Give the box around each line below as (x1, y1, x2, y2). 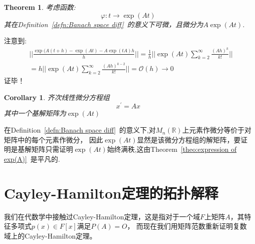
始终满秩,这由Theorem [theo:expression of (107, 144, 237, 154)
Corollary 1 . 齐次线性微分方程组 (4, 92, 110, 102)
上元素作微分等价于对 (182, 125, 252, 135)
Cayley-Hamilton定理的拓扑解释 (4, 182, 219, 203)
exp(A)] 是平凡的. (4, 153, 60, 164)
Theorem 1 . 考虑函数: (4, 2, 76, 12)
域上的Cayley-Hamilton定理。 (4, 230, 97, 241)
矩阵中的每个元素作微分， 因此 (4, 134, 103, 144)
